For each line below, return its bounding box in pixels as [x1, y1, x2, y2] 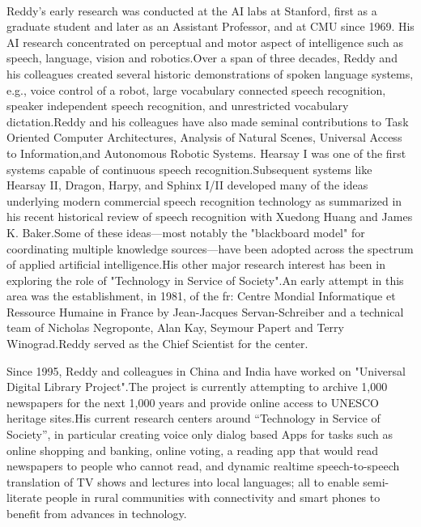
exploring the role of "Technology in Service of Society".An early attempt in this [6, 271, 404, 288]
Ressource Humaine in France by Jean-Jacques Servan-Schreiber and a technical [6, 303, 404, 320]
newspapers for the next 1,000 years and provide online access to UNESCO [6, 393, 379, 410]
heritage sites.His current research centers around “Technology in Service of [6, 410, 381, 427]
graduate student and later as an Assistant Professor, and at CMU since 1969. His [6, 18, 415, 35]
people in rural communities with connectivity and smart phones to [45, 489, 381, 506]
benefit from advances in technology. [6, 505, 187, 521]
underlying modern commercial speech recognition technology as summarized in [6, 192, 402, 209]
